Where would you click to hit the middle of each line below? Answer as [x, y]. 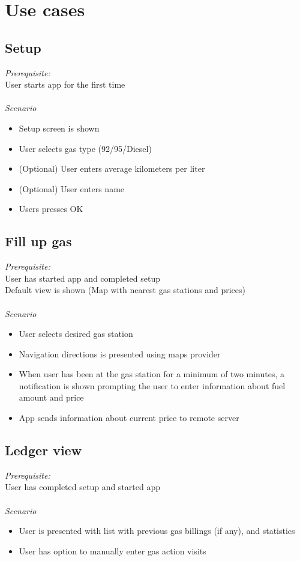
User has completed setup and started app [82, 487]
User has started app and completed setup [82, 278]
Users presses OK [51, 209]
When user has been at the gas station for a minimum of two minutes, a [151, 374]
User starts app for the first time [65, 84]
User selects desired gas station [76, 334]
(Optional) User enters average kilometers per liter [112, 168]
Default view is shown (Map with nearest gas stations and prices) [125, 290]
